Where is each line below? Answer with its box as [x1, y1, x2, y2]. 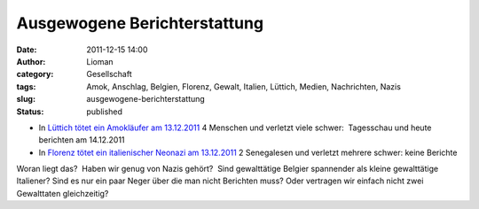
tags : [16, 81, 36, 92]
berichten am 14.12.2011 [38, 135, 125, 145]
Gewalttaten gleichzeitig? [16, 188, 109, 198]
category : [16, 69, 54, 80]
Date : [16, 44, 37, 55]
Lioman [86, 56, 114, 66]
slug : [16, 94, 35, 104]
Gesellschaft [86, 69, 132, 80]
